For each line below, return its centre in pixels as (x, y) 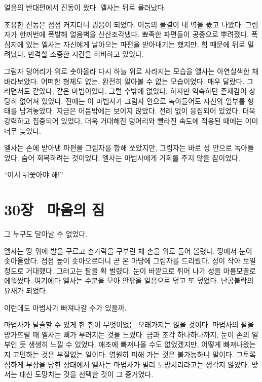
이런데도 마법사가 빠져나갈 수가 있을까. (65, 307)
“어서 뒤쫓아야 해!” (34, 175)
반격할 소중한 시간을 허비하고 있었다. (86, 54)
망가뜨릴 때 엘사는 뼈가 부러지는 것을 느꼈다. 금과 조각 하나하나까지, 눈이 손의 (127, 334)
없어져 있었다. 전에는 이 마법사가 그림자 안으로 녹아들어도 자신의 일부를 (132, 101)
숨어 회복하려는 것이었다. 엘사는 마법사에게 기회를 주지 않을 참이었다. (131, 157)
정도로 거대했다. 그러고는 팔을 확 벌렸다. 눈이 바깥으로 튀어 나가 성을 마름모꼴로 (130, 270)
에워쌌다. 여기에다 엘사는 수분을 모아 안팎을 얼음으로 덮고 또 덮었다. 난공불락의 (129, 280)
